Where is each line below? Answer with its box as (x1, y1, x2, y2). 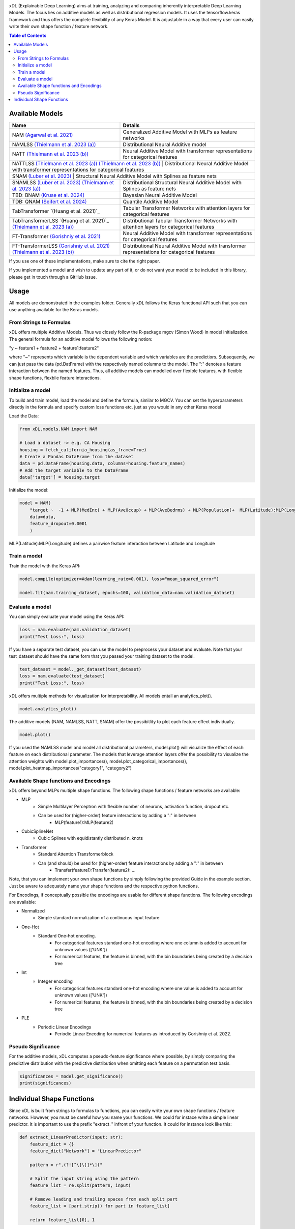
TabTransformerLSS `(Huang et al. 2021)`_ (12, 217, 109, 224)
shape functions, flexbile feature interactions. (9, 375, 101, 380)
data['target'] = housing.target (19, 474, 100, 480)
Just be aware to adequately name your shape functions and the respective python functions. (9, 883, 199, 889)
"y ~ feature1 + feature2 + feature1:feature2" (9, 345, 99, 351)
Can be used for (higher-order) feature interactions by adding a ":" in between (38, 813, 197, 819)
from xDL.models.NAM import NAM (19, 426, 98, 432)
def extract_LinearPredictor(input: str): (19, 1135, 123, 1140)
